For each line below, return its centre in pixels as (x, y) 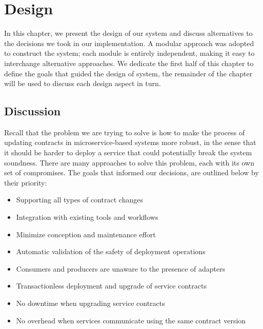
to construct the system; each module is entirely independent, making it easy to (129, 53)
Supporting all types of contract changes (79, 200)
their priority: (26, 182)
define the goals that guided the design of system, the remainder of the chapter (128, 73)
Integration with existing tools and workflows (87, 217)
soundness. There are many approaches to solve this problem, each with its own (129, 162)
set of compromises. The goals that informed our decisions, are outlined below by (131, 172)
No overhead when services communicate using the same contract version (131, 320)
